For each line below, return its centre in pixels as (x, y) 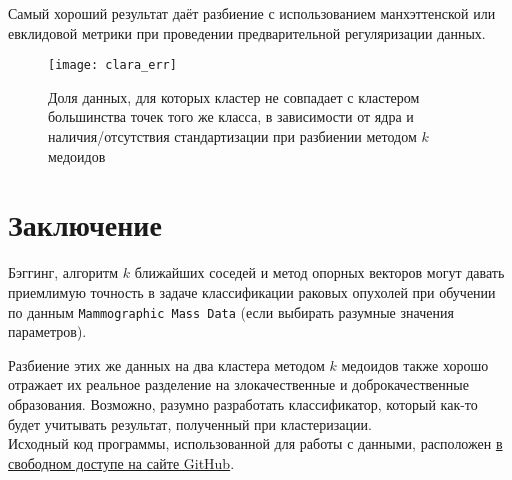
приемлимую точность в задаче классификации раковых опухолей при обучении (252, 291)
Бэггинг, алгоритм (63, 272)
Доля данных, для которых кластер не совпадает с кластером (234, 96)
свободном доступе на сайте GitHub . (121, 462)
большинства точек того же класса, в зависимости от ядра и (231, 116)
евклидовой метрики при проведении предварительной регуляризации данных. (247, 32)
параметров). (47, 331)
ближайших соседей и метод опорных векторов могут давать (319, 272)
